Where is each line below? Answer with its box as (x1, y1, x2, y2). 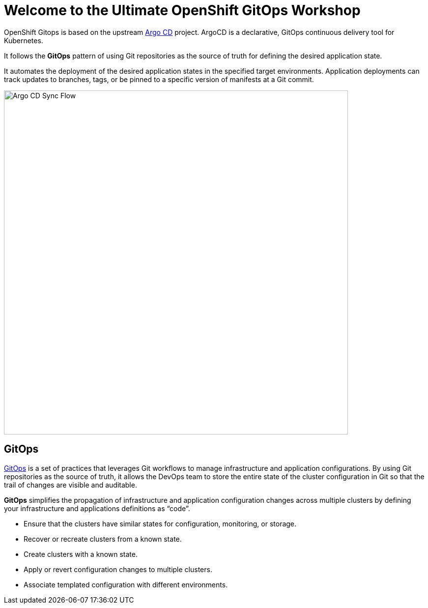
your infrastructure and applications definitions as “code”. (4, 504, 190, 513)
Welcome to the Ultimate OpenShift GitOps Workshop (4, 2, 361, 19)
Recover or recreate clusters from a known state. (24, 534, 182, 543)
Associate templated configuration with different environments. (24, 580, 228, 589)
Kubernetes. (4, 36, 43, 45)
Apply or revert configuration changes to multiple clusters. (24, 565, 212, 574)
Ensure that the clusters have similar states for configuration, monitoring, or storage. (24, 519, 297, 528)
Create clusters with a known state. (24, 550, 138, 558)
